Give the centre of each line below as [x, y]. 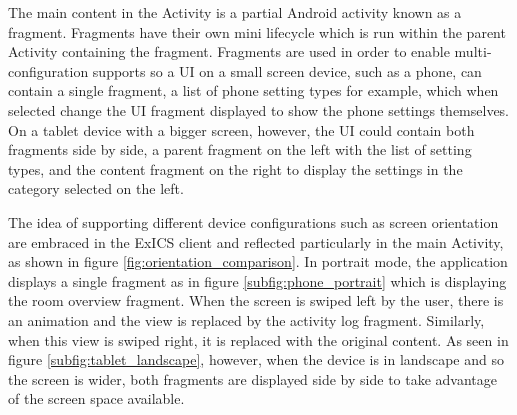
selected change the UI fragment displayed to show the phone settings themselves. [259, 109]
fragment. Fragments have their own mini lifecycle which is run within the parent [257, 31]
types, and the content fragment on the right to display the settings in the [235, 168]
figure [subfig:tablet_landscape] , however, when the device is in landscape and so [256, 359]
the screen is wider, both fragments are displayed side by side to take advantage [253, 378]
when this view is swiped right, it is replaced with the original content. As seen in [258, 339]
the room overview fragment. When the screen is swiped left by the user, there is [256, 300]
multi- [473, 51]
